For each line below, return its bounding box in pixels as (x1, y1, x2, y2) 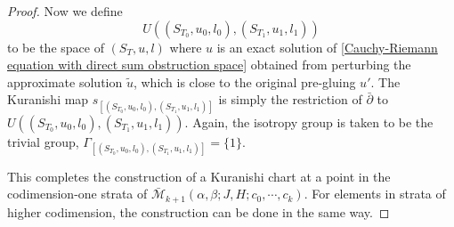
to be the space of (7, 37, 104, 56)
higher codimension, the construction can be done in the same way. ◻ (7, 202, 390, 221)
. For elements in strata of (304, 184, 446, 203)
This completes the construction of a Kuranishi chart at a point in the (7, 166, 391, 185)
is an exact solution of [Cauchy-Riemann (216, 37, 438, 56)
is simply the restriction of (218, 90, 362, 109)
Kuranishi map (7, 90, 89, 109)
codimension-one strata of (7, 184, 148, 203)
